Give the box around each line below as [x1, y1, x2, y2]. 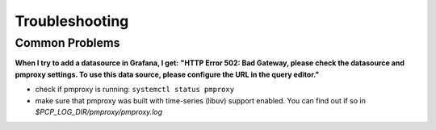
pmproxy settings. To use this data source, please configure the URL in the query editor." [15, 69, 320, 79]
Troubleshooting [15, 12, 129, 30]
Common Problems [15, 36, 120, 50]
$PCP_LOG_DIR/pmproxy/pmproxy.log [35, 107, 163, 116]
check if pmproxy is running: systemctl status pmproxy [35, 85, 234, 94]
